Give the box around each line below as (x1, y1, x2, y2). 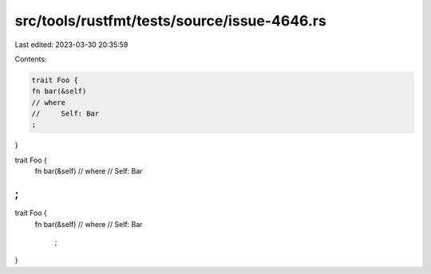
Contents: (14, 54, 47, 64)
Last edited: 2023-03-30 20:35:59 (14, 40, 129, 49)
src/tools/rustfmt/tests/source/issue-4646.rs (14, 12, 326, 29)
